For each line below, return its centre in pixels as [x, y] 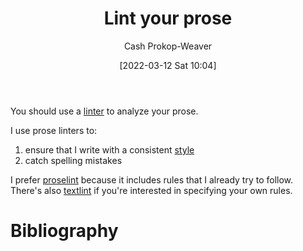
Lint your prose [168, 18]
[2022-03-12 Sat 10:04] [168, 65]
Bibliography [64, 231]
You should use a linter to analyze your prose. [104, 111]
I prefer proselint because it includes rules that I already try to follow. [152, 179]
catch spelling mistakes [73, 160]
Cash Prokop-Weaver [168, 46]
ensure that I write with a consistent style [109, 149]
